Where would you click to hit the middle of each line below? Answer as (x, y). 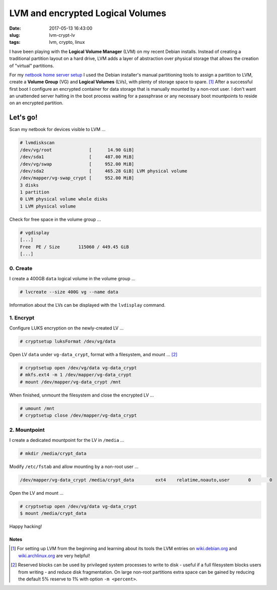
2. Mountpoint (27, 430)
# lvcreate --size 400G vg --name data (69, 292)
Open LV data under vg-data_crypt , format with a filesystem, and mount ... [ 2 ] (93, 354)
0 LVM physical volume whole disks (64, 199)
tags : (15, 42)
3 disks (29, 185)
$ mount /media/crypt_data (53, 513)
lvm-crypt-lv (62, 35)
